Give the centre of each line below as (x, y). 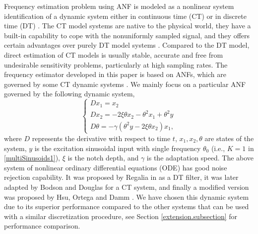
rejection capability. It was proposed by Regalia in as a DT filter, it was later (121, 177)
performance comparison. (42, 226)
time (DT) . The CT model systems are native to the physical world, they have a (128, 26)
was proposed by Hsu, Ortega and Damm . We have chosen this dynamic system (127, 196)
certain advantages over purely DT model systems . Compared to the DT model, (127, 45)
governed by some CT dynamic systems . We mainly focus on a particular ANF (125, 84)
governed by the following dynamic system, (69, 94)
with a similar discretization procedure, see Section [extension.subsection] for (121, 216)
